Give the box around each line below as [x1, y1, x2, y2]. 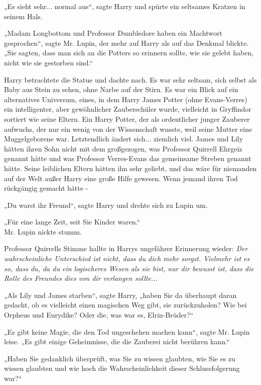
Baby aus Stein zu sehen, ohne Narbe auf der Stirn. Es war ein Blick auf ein [4, 84, 238, 95]
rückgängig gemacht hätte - [4, 183, 88, 193]
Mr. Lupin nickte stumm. [4, 226, 82, 237]
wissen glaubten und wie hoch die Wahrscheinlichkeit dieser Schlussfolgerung [4, 363, 240, 373]
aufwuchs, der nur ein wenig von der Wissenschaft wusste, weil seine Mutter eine [4, 123, 252, 134]
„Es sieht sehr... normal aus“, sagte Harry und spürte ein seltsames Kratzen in [4, 1, 245, 11]
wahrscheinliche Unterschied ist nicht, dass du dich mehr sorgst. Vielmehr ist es [4, 253, 250, 264]
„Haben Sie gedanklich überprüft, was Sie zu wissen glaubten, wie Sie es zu [4, 353, 235, 363]
